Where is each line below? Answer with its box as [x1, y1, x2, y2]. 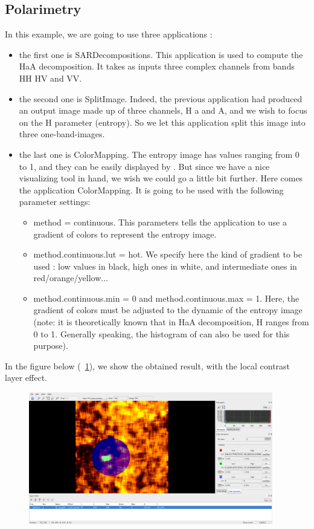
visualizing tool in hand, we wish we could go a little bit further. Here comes [19, 172, 303, 184]
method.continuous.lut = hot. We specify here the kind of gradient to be [33, 248, 302, 261]
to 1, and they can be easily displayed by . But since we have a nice [19, 160, 270, 172]
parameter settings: [19, 195, 91, 208]
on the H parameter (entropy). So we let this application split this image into [19, 115, 306, 128]
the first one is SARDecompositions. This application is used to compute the [19, 48, 303, 60]
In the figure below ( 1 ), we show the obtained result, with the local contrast [5, 359, 290, 372]
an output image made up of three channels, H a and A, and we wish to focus [19, 104, 307, 117]
